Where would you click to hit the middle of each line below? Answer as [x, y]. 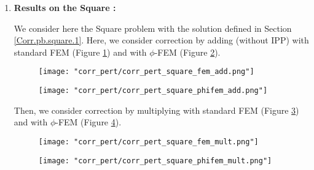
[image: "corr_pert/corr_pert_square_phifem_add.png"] [153, 91]
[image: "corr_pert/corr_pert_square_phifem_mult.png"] [155, 161]
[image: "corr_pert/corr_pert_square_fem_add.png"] [146, 72]
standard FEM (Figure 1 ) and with [80, 52]
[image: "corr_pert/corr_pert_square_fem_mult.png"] [148, 142]
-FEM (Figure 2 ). [187, 52]
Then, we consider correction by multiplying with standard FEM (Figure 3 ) [156, 110]
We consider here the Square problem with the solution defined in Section [153, 28]
